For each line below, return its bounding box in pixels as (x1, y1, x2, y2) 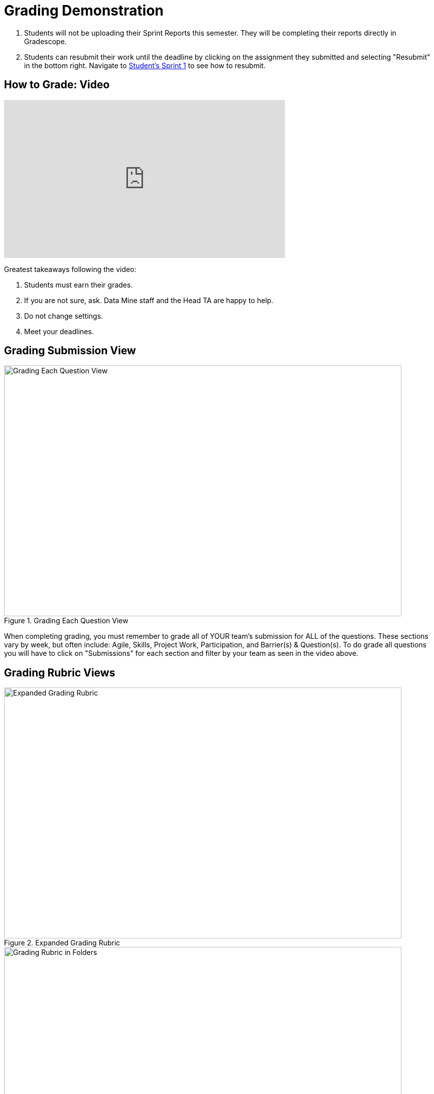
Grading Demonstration (4, 2, 164, 19)
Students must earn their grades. (24, 280, 133, 289)
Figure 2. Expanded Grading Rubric (4, 938, 120, 947)
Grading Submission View (4, 344, 136, 357)
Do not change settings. (24, 311, 103, 320)
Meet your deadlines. (24, 327, 94, 336)
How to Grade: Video (4, 78, 110, 91)
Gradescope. (24, 37, 67, 46)
